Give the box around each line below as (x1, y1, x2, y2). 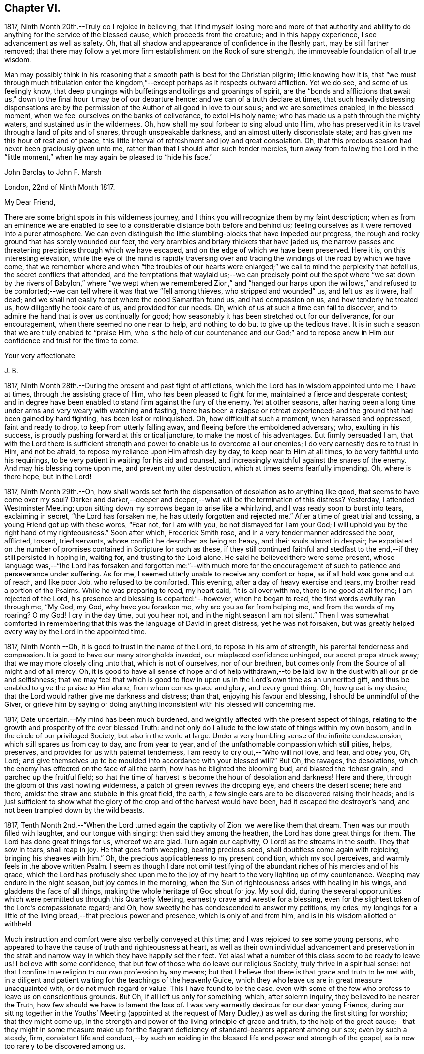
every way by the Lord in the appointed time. (4, 627, 147, 636)
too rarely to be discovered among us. (4, 1042, 126, 1051)
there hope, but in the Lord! (4, 472, 91, 481)
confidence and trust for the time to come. (4, 336, 139, 345)
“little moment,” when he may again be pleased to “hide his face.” (4, 153, 213, 161)
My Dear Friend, (4, 198, 56, 207)
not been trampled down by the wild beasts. (4, 806, 145, 814)
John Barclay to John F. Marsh (4, 168, 102, 176)
